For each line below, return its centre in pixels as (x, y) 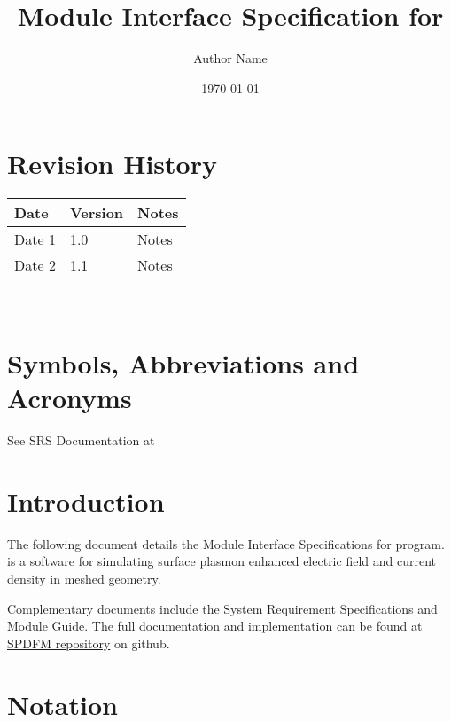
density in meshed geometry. (84, 579)
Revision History (112, 164)
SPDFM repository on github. (89, 643)
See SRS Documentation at (81, 440)
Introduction (86, 501)
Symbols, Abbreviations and (183, 363)
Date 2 (35, 265)
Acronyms (70, 398)
